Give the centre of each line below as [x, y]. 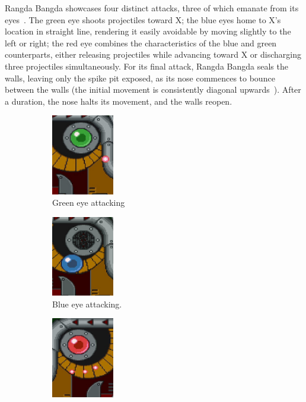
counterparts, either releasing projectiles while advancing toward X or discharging [153, 54]
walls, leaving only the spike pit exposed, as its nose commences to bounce [140, 78]
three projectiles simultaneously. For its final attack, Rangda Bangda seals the [146, 66]
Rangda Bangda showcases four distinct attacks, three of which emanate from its [152, 8]
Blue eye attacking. [87, 304]
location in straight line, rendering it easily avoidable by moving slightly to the [148, 31]
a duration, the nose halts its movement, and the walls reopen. [119, 101]
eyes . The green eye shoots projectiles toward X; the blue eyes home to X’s [143, 19]
